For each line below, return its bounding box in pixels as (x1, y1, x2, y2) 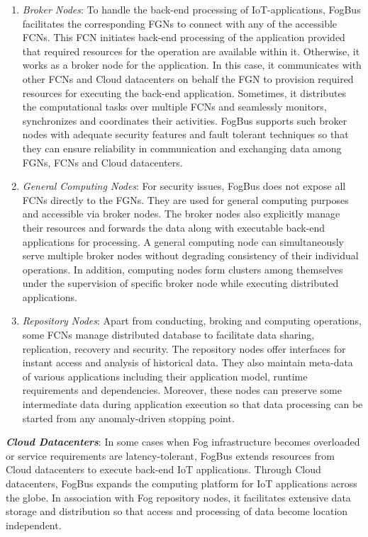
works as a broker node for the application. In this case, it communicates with (22, 57, 362, 72)
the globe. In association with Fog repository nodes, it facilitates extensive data (6, 490, 351, 504)
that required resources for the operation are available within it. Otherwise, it (22, 43, 360, 58)
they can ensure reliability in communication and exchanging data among (22, 140, 342, 155)
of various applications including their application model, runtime (22, 368, 308, 383)
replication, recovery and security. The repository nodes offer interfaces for (22, 341, 346, 356)
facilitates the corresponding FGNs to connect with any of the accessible (22, 16, 338, 30)
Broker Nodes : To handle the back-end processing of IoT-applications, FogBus (22, 2, 361, 16)
